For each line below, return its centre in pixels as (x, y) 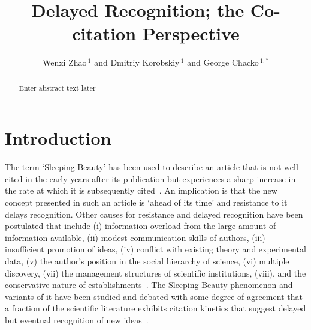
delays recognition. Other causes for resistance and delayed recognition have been (154, 214)
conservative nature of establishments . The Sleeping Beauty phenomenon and (149, 285)
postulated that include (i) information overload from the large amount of (141, 226)
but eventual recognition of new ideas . (77, 320)
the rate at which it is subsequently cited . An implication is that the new (141, 190)
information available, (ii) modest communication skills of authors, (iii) (135, 237)
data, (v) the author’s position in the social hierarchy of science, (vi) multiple (147, 261)
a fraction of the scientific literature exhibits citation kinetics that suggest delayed (155, 308)
